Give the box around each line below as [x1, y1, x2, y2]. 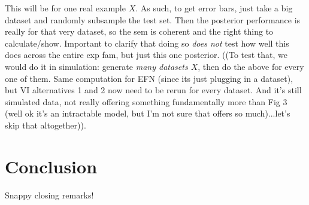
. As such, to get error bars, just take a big [135, 2, 293, 14]
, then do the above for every [198, 60, 304, 72]
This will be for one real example [5, 2, 126, 14]
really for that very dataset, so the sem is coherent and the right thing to [5, 25, 274, 38]
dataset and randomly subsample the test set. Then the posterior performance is [5, 13, 301, 26]
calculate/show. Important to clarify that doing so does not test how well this [5, 36, 289, 49]
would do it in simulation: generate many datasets [5, 60, 188, 72]
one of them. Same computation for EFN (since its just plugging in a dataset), [5, 72, 293, 84]
